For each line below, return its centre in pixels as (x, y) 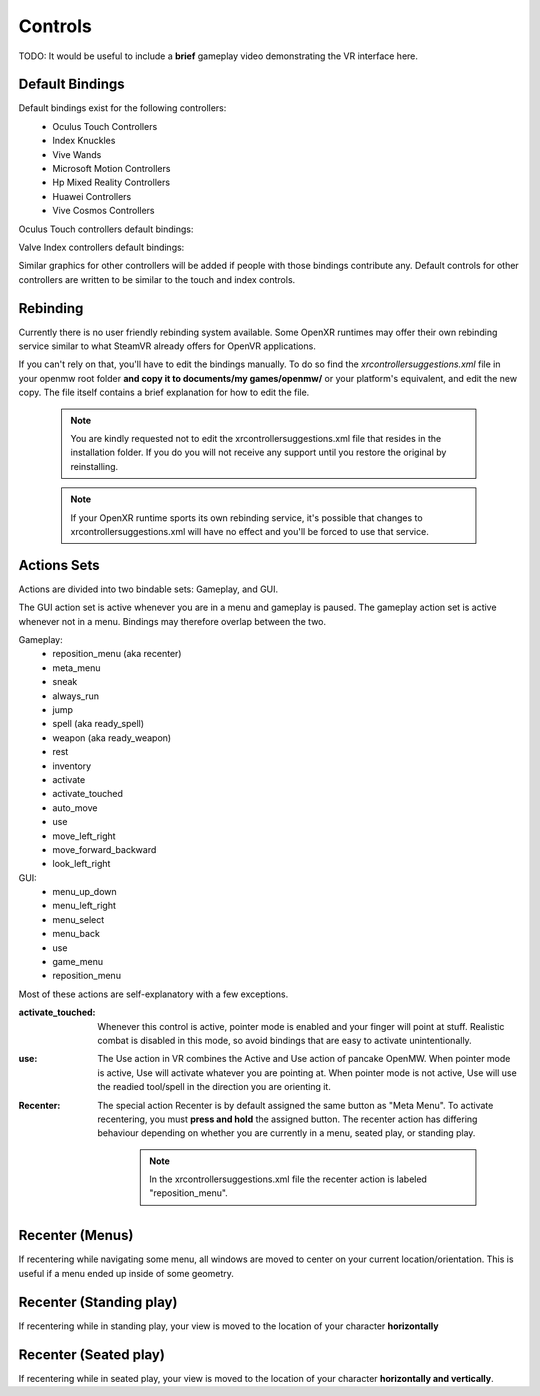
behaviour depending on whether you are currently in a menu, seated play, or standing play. (286, 1133)
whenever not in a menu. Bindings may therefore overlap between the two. (172, 621)
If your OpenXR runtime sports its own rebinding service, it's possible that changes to (247, 517)
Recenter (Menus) (76, 1235)
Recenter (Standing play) (98, 1301)
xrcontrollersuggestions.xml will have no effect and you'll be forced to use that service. (249, 531)
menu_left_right (84, 906)
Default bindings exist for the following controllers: (122, 108)
